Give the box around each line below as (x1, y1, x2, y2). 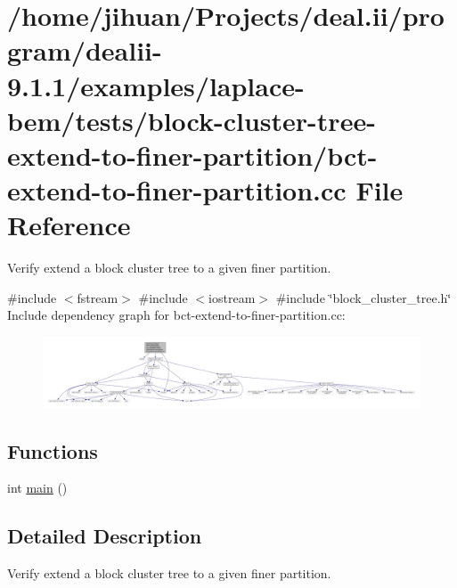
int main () (7, 478, 68, 497)
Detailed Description (7, 522, 202, 550)
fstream (77, 288, 118, 306)
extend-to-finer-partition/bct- (7, 136, 378, 173)
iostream (208, 288, 256, 306)
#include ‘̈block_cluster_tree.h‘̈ (275, 288, 452, 306)
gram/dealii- (7, 32, 162, 69)
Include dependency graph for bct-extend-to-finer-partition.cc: (7, 306, 346, 324)
